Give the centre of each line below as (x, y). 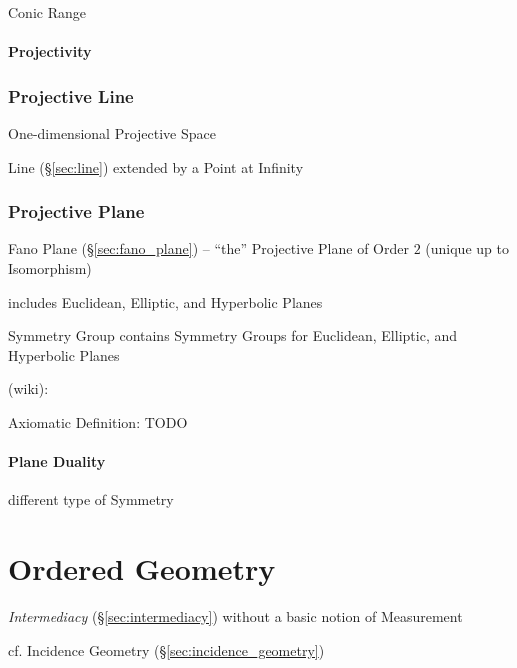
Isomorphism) (50, 268)
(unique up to (467, 248)
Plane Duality (57, 461)
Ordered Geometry (142, 568)
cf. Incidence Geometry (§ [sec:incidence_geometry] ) (166, 649)
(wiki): (28, 388)
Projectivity (50, 51)
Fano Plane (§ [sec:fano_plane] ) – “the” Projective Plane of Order (208, 248)
